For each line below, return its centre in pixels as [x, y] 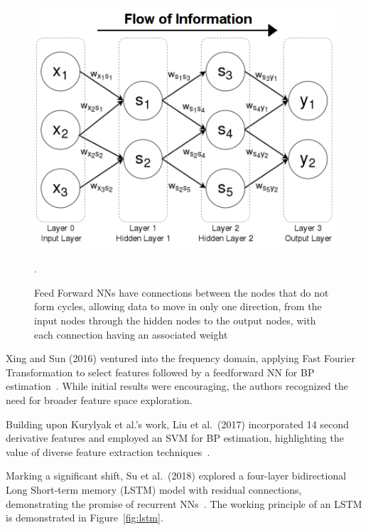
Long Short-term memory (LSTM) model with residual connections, [154, 489]
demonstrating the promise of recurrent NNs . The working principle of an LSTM [184, 503]
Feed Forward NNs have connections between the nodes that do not [182, 292]
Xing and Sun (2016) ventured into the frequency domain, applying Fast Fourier [180, 358]
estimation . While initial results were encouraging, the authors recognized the [177, 386]
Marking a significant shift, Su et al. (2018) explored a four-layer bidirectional [176, 476]
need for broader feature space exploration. [99, 399]
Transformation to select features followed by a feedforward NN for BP [160, 372]
